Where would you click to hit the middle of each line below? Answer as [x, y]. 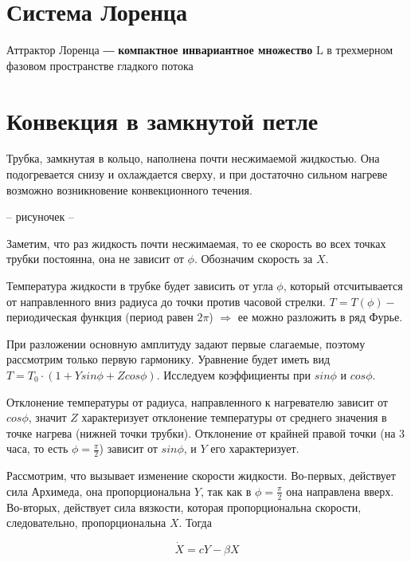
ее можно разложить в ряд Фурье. [320, 317]
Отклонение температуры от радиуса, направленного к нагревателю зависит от [197, 401]
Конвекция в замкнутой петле [162, 120]
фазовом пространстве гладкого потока [100, 65]
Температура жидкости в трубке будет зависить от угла [140, 285]
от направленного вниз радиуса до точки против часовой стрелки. [166, 301]
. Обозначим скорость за [253, 259]
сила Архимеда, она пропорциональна [99, 491]
